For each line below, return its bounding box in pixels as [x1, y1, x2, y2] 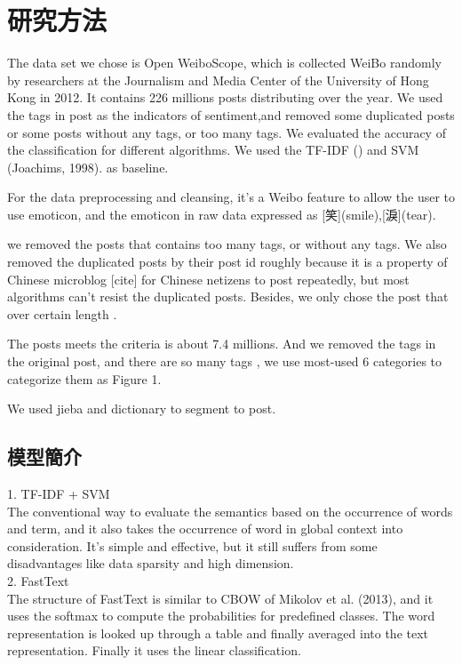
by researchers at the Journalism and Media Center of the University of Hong [7, 70, 429, 89]
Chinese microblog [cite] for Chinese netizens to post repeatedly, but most [7, 269, 410, 288]
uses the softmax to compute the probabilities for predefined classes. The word [7, 606, 435, 625]
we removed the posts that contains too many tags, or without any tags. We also [7, 235, 447, 253]
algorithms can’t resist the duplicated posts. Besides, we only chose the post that [7, 287, 449, 306]
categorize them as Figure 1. [7, 369, 162, 388]
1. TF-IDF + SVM [7, 485, 110, 503]
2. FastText [7, 571, 69, 589]
